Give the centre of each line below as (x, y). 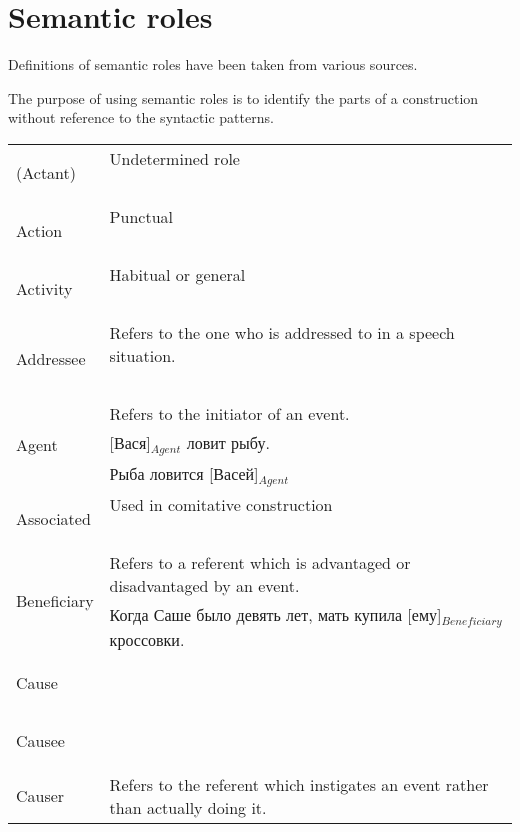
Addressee (51, 358)
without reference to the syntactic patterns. (141, 117)
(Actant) (46, 173)
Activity (44, 289)
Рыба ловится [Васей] (184, 473)
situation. (142, 355)
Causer (40, 796)
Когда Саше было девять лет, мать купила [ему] (275, 614)
